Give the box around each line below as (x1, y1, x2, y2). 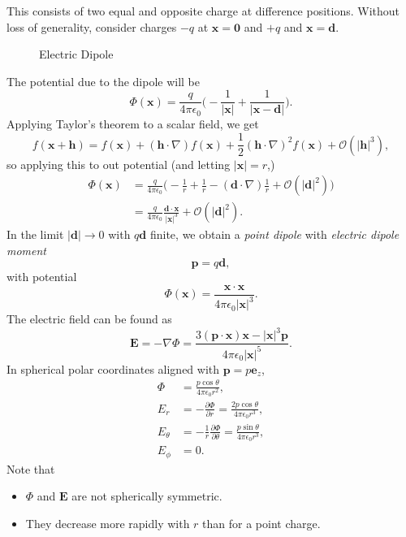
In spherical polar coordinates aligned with (6, 360, 220, 377)
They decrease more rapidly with (25, 514, 190, 531)
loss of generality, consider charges (6, 18, 177, 35)
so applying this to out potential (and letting (6, 155, 231, 172)
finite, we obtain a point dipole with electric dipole (149, 226, 400, 243)
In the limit (6, 226, 64, 243)
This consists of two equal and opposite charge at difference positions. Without (6, 2, 400, 19)
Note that (6, 460, 55, 477)
